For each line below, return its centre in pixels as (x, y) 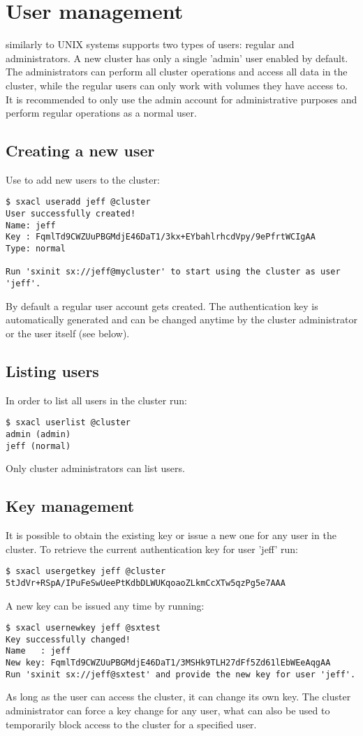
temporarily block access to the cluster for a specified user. (131, 724)
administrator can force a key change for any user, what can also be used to (168, 711)
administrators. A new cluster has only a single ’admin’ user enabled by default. (177, 58)
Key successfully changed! (68, 639)
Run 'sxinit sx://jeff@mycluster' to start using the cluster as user (173, 272)
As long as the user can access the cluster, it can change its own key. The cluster (178, 697)
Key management (70, 506)
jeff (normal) (38, 446)
